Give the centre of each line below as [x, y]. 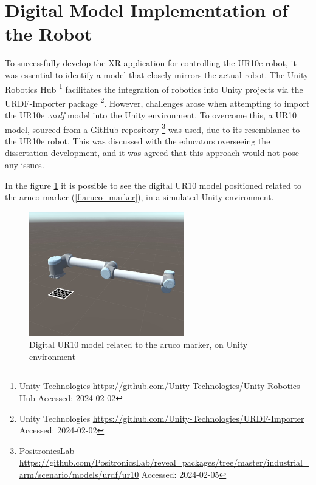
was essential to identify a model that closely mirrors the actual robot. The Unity [157, 74]
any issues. [25, 165]
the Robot [49, 34]
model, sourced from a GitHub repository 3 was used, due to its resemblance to [153, 128]
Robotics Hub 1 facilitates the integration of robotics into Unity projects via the [154, 88]
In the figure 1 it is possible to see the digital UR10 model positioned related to [153, 185]
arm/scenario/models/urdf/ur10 [79, 474]
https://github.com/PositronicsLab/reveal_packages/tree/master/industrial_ [164, 462]
